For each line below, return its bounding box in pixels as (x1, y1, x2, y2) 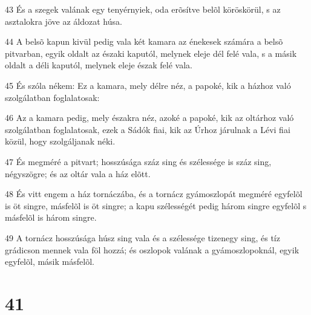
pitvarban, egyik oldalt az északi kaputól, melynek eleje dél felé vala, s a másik (5, 47, 297, 59)
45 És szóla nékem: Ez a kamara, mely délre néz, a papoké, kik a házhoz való (5, 79, 291, 91)
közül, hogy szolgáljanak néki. (5, 135, 116, 148)
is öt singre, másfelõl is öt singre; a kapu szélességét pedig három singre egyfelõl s (5, 199, 307, 212)
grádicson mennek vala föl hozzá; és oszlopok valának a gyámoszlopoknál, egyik (5, 243, 300, 256)
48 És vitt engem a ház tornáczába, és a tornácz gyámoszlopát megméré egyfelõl (5, 187, 303, 200)
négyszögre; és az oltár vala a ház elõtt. (5, 167, 151, 180)
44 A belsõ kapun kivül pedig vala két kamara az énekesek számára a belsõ (5, 35, 283, 48)
